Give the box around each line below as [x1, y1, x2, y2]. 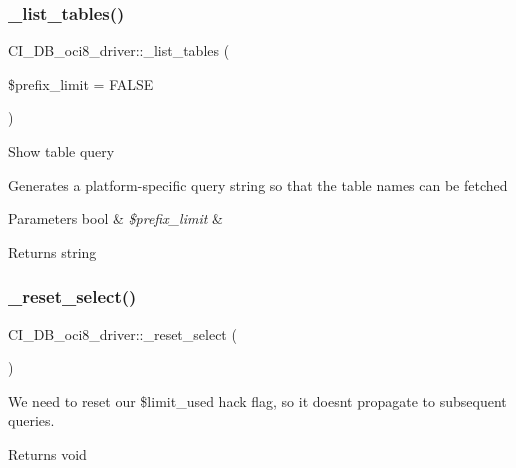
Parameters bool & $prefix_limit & [8, 208, 223, 229]
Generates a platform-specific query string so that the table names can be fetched [8, 174, 508, 195]
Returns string [8, 241, 97, 262]
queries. [8, 410, 55, 431]
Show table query [8, 141, 115, 161]
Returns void [8, 443, 87, 464]
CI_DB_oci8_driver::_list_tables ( [8, 40, 230, 61]
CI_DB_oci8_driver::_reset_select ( [8, 323, 237, 344]
